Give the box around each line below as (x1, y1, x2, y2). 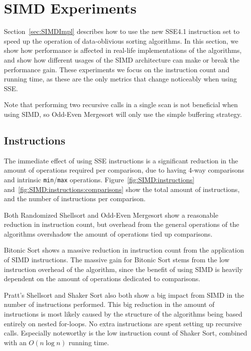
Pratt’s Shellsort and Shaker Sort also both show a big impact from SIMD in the (4, 289, 244, 300)
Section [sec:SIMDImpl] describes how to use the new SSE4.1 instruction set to (4, 26, 240, 36)
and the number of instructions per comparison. (4, 193, 146, 204)
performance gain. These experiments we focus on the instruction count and (4, 64, 230, 74)
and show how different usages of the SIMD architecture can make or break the (4, 54, 239, 64)
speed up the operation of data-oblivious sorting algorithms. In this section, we (4, 35, 238, 46)
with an (4, 337, 27, 347)
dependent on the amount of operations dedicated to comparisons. (4, 273, 201, 284)
